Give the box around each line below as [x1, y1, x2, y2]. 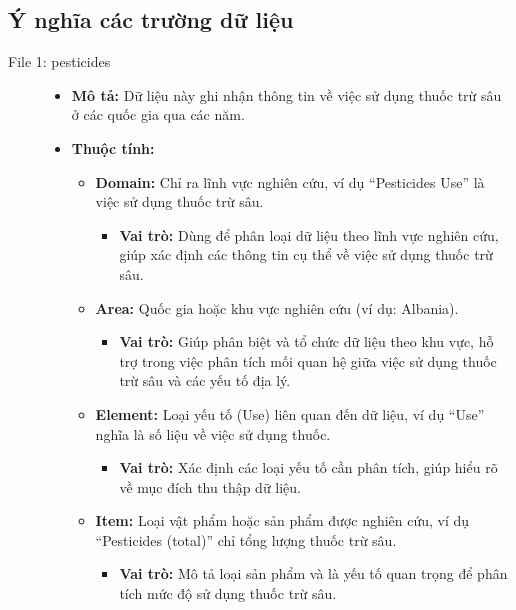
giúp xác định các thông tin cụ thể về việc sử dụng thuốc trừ [119, 244, 493, 265]
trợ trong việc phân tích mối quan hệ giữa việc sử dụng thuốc [119, 350, 497, 371]
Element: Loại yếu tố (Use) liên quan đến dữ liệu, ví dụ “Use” [95, 403, 485, 424]
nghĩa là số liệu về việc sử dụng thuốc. [95, 423, 331, 444]
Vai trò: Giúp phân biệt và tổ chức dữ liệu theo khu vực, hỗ [119, 331, 494, 352]
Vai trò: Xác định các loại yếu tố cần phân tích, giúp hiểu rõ [119, 457, 498, 478]
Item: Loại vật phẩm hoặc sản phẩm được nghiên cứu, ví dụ [95, 510, 470, 531]
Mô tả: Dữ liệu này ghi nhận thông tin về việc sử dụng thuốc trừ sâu [71, 84, 502, 105]
